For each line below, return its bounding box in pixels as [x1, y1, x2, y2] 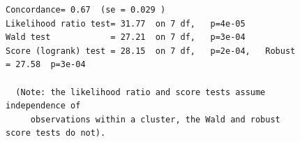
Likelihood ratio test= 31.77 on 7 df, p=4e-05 [6, 18, 246, 29]
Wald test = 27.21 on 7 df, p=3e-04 [6, 32, 246, 43]
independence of [6, 101, 81, 111]
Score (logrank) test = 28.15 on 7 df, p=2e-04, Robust [6, 45, 296, 56]
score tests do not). [6, 128, 106, 139]
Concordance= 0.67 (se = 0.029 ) [6, 5, 166, 15]
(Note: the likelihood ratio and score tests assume [15, 87, 266, 97]
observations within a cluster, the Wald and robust [30, 114, 280, 125]
